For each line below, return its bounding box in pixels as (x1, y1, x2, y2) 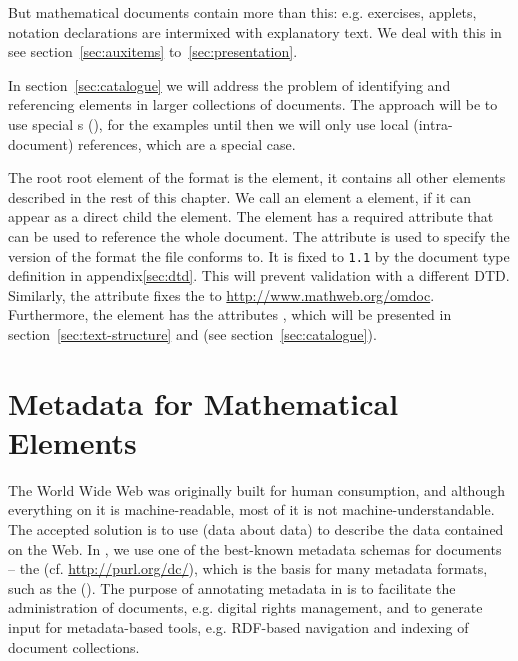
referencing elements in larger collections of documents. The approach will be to (8, 94, 498, 115)
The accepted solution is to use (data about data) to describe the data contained (8, 519, 504, 540)
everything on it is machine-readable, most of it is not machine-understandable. (8, 499, 495, 520)
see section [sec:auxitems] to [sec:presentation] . (8, 41, 298, 62)
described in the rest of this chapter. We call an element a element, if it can (8, 186, 472, 207)
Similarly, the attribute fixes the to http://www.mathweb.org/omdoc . (8, 284, 435, 305)
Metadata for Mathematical (8, 382, 399, 423)
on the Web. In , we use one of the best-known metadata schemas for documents (8, 538, 502, 559)
